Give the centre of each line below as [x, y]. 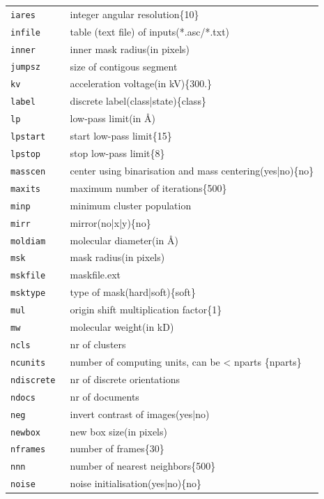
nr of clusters [98, 344]
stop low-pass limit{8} [117, 153]
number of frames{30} [117, 448]
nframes [28, 450]
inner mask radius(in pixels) [130, 49]
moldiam [28, 241]
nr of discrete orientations [125, 379]
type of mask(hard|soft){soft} [133, 292]
